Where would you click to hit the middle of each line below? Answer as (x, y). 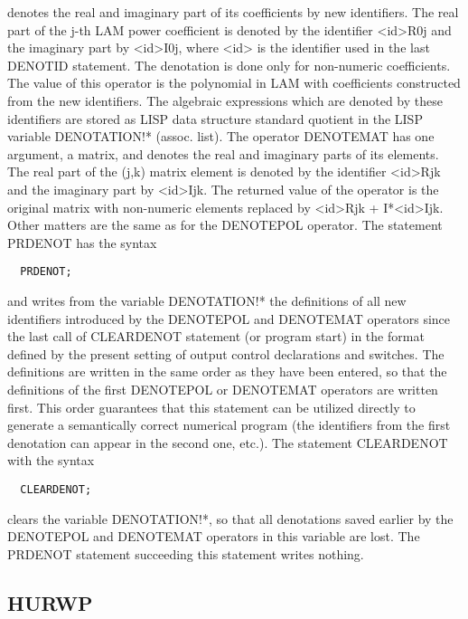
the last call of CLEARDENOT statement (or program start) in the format (216, 336)
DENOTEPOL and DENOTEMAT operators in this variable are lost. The (214, 536)
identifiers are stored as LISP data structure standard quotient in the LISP (215, 118)
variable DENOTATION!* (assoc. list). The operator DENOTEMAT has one (221, 136)
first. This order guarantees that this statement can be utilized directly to (211, 407)
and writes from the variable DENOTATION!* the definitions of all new (207, 300)
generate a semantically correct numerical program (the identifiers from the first (229, 425)
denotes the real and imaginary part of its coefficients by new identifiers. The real (233, 12)
